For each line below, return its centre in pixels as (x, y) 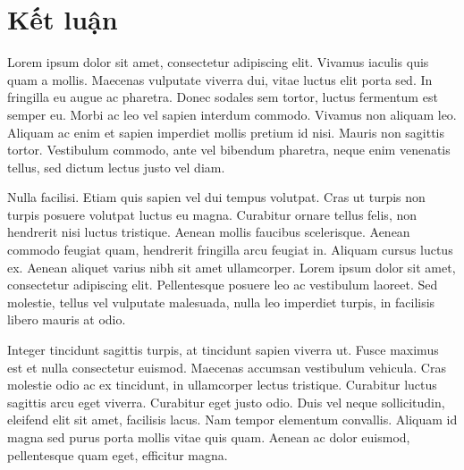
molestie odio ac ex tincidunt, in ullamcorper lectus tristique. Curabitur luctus (222, 385)
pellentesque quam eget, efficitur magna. (118, 454)
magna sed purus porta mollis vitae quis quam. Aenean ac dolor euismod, (209, 437)
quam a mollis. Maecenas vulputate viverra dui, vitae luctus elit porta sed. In (220, 79)
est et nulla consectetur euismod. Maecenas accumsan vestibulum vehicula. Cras (227, 367)
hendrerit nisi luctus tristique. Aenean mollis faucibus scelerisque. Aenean (209, 232)
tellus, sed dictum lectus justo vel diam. (116, 167)
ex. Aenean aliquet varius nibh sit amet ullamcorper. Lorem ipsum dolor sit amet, (232, 267)
